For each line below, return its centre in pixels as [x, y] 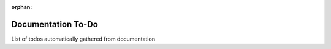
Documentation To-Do [55, 24]
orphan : [22, 7]
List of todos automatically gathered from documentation [83, 39]
